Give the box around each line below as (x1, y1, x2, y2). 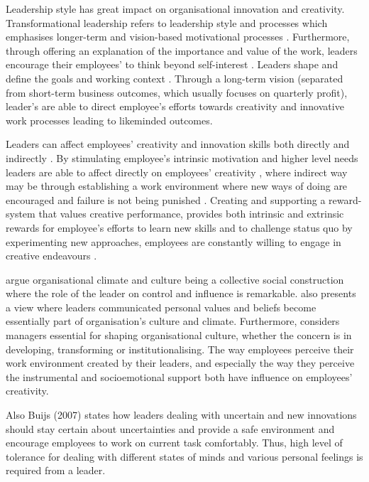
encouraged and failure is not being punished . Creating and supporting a (6, 192, 326, 207)
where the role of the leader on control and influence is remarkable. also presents (6, 286, 356, 301)
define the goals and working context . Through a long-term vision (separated (6, 70, 343, 85)
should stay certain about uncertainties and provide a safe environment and (6, 421, 335, 436)
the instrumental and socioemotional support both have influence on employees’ (6, 369, 353, 384)
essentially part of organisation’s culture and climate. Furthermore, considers (6, 314, 340, 328)
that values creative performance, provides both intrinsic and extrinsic (38, 206, 344, 221)
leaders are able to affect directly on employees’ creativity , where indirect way (6, 164, 348, 179)
